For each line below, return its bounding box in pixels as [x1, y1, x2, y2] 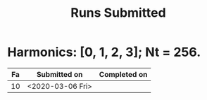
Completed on [99, 69, 148, 79]
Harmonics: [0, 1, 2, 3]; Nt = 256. [7, 44, 201, 60]
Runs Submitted [70, 5, 167, 21]
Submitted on [36, 69, 83, 79]
